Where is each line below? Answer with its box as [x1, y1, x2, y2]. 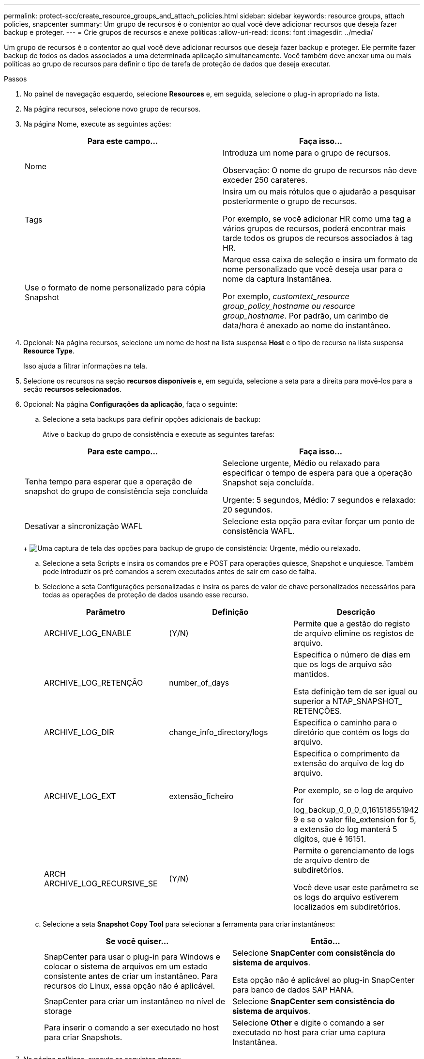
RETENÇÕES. [293, 706, 342, 716]
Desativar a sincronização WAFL [25, 521, 143, 531]
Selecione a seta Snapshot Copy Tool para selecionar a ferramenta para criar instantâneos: [43, 920, 335, 928]
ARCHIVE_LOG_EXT [44, 791, 116, 801]
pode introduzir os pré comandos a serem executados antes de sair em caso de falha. [43, 567, 317, 576]
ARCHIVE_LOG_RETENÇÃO [44, 678, 143, 688]
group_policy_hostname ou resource [223, 301, 355, 311]
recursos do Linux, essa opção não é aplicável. [44, 981, 215, 991]
